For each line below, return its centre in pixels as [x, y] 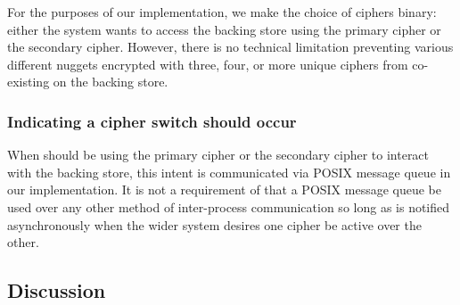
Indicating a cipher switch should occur [152, 121]
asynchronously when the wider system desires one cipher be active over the [214, 224]
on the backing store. [111, 82]
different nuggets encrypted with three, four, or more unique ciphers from [208, 64]
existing [29, 82]
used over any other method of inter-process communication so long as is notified [229, 206]
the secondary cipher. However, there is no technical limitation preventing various [230, 47]
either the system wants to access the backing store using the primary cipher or [224, 29]
